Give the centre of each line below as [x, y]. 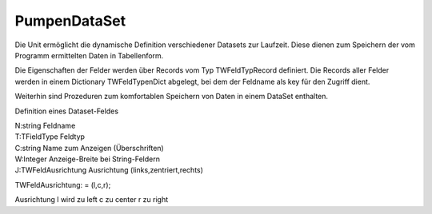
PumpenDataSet [70, 21]
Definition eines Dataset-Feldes [67, 111]
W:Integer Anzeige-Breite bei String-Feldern [87, 159]
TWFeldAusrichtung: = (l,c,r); [63, 184]
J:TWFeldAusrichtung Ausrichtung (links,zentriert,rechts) [109, 170]
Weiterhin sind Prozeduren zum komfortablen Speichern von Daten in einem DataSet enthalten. [171, 97]
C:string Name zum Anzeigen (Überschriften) [89, 148]
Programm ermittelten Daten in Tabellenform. [89, 55]
